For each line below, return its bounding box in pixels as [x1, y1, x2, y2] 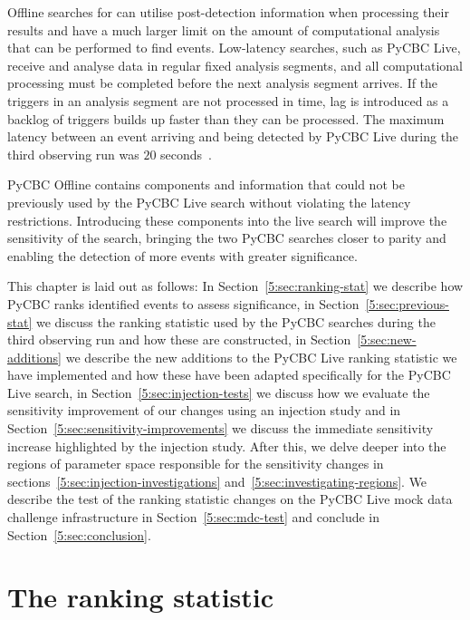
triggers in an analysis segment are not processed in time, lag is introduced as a [7, 91, 449, 110]
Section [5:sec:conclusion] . [7, 525, 151, 544]
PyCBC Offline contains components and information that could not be [7, 175, 405, 194]
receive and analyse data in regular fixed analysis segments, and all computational [7, 55, 463, 74]
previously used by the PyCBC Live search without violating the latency [7, 192, 411, 211]
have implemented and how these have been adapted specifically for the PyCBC [7, 365, 451, 384]
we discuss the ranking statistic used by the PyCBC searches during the [35, 312, 436, 331]
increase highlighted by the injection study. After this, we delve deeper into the [7, 436, 446, 455]
